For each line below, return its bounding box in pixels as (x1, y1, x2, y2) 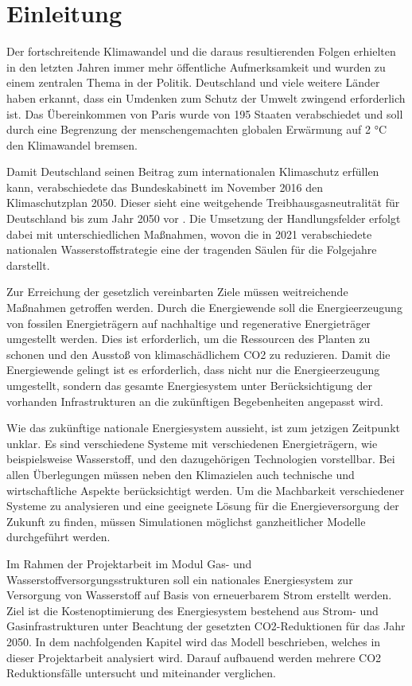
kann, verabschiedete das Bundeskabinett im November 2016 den (6, 178, 323, 195)
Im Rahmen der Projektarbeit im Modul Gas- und (6, 555, 252, 571)
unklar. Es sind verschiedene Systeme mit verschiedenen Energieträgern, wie (6, 435, 378, 451)
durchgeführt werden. (6, 528, 111, 545)
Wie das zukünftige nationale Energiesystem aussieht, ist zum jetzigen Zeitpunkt (6, 419, 400, 436)
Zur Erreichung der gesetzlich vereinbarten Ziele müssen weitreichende (6, 283, 348, 300)
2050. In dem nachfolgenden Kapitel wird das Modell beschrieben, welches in (6, 633, 381, 649)
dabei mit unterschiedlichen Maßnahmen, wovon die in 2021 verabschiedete (6, 225, 372, 242)
